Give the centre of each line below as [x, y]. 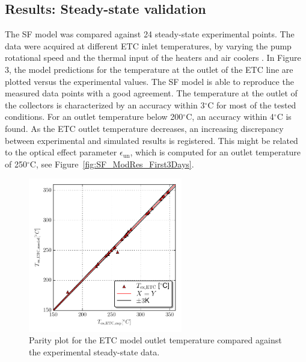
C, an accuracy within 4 [230, 117]
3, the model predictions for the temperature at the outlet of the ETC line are [149, 69]
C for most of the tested [252, 105]
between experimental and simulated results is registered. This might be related [151, 140]
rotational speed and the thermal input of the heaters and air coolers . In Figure [153, 58]
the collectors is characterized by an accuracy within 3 [105, 105]
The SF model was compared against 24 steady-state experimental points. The [150, 34]
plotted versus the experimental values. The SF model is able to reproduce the [149, 81]
